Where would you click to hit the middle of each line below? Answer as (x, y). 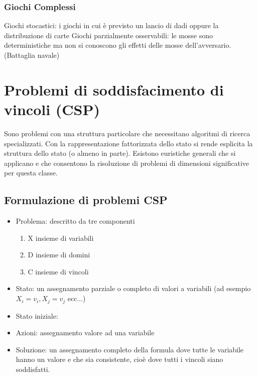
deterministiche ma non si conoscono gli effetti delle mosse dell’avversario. (118, 45)
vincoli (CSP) (52, 109)
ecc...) (77, 298)
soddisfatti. (33, 369)
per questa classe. (31, 173)
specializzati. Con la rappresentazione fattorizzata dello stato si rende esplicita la (128, 143)
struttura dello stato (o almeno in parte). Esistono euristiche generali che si (120, 153)
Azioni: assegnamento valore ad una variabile (85, 333)
